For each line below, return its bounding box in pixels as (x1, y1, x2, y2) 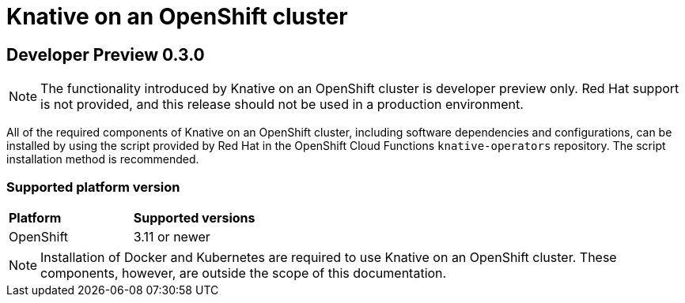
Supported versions (133, 209, 255, 226)
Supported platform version (6, 178, 180, 195)
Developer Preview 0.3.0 (6, 44, 205, 65)
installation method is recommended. (6, 152, 199, 166)
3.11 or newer (133, 228, 210, 245)
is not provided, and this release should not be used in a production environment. (40, 96, 524, 113)
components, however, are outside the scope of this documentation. (40, 264, 447, 281)
